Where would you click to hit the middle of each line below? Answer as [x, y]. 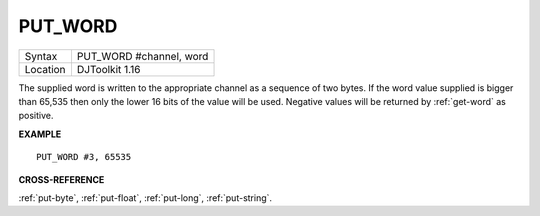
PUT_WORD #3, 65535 [84, 157]
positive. [36, 116]
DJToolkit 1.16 [108, 69]
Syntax [41, 56]
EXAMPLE [40, 134]
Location [45, 69]
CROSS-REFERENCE [61, 179]
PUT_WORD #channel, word [142, 56]
